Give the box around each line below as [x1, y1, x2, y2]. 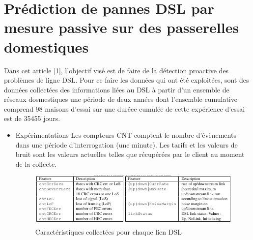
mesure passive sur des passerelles [4, 17, 239, 37]
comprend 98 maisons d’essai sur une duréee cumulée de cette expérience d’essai [4, 103, 245, 114]
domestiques [4, 36, 89, 57]
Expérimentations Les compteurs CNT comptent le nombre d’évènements [15, 130, 236, 140]
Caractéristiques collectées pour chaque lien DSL [35, 226, 182, 237]
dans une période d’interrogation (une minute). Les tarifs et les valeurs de [15, 139, 238, 150]
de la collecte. [15, 158, 56, 169]
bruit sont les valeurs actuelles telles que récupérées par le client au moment [15, 149, 245, 159]
